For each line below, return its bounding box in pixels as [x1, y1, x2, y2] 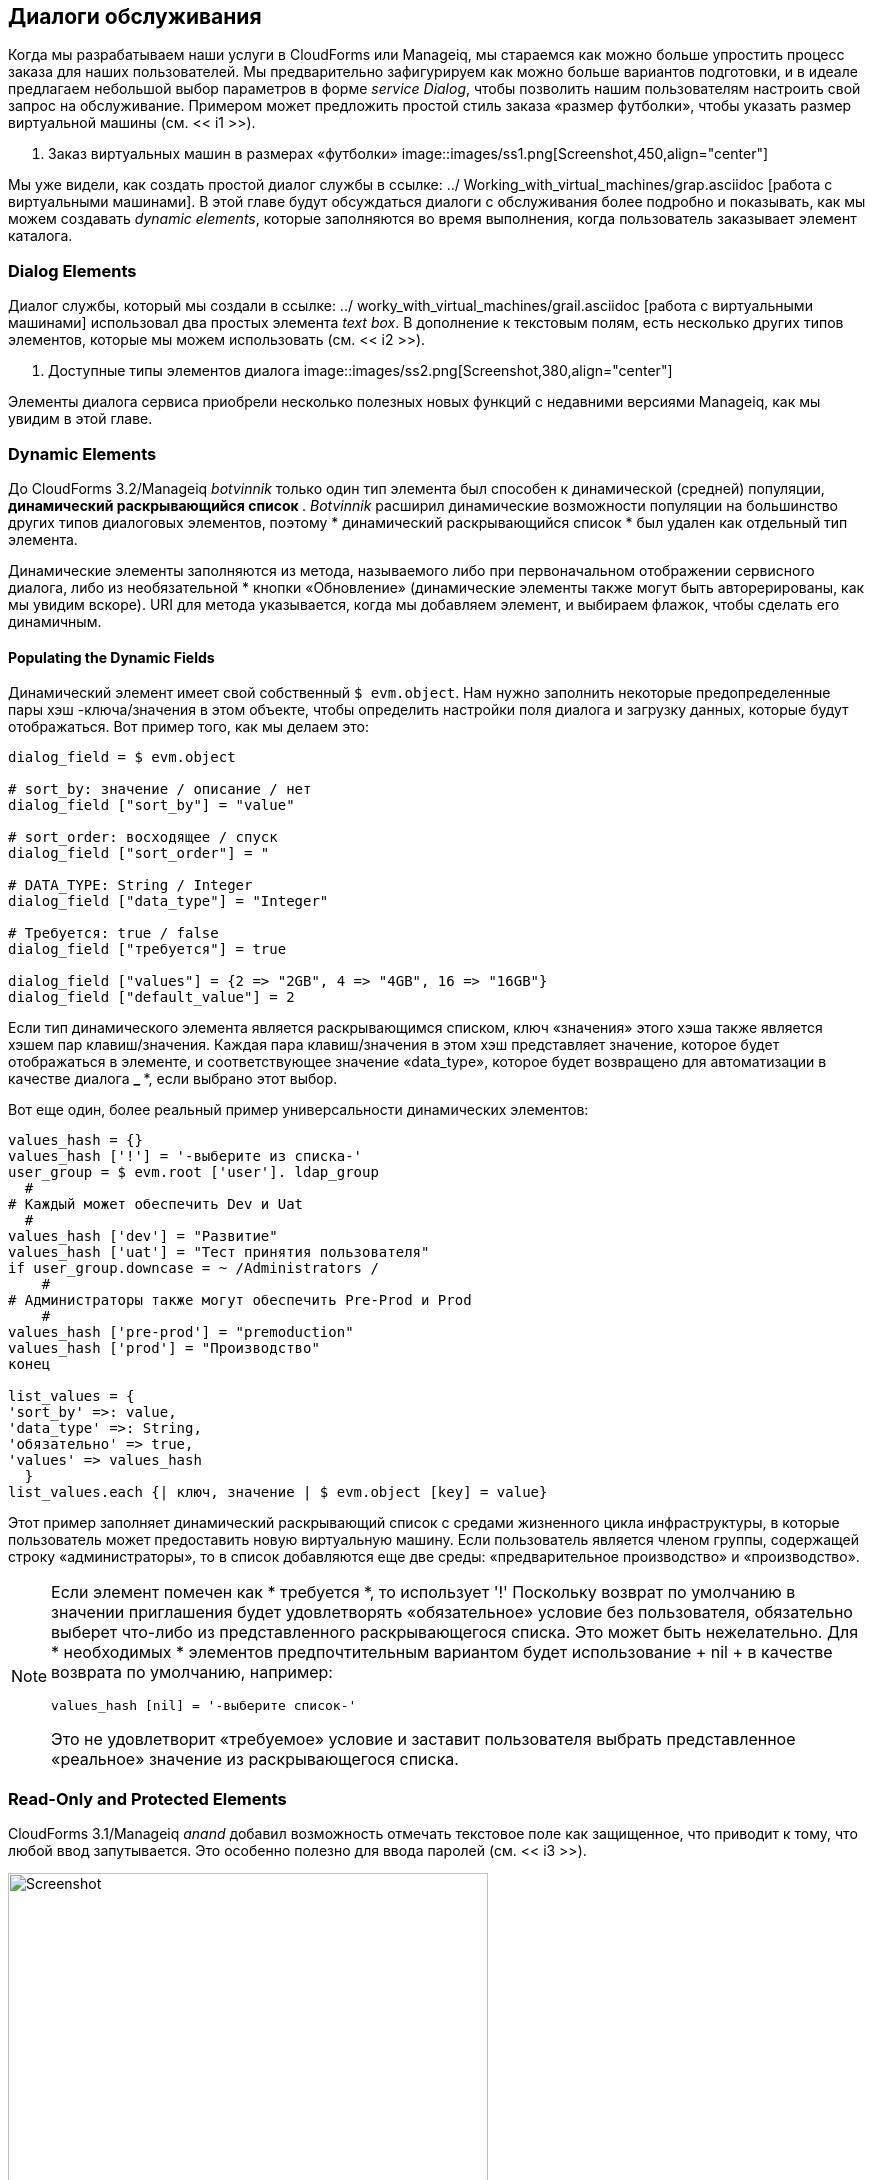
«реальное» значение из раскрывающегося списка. [51, 1749, 459, 1770]
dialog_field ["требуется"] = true [8, 941, 287, 958]
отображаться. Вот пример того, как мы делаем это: [8, 718, 369, 736]
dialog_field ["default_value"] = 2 [8, 989, 295, 1006]
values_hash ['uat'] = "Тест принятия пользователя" [8, 1244, 430, 1261]
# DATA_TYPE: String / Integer [8, 877, 253, 894]
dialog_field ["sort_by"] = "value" [8, 797, 295, 814]
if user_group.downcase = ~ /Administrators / [8, 1260, 379, 1277]
